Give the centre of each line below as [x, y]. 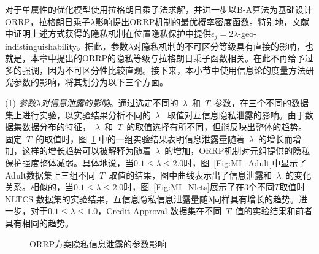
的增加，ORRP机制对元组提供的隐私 [237, 151]
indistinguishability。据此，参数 [67, 46]
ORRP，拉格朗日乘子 [48, 21]
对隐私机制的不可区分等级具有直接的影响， [219, 46]
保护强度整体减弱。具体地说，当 [69, 162]
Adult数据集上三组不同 [50, 175]
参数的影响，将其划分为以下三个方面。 [90, 82]
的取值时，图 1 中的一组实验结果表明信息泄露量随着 [140, 138]
